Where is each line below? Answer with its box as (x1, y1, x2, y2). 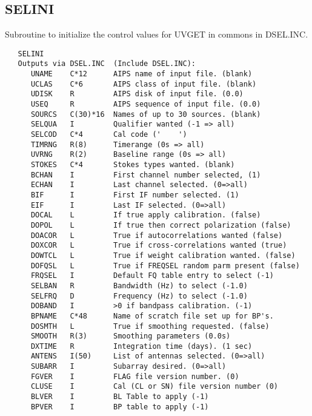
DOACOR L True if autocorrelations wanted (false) (30, 231, 283, 240)
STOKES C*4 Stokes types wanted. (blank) (30, 160, 235, 170)
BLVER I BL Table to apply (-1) (30, 392, 209, 401)
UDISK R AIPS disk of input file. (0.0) (30, 90, 244, 99)
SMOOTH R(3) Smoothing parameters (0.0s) (30, 332, 231, 341)
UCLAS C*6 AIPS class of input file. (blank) (30, 79, 257, 88)
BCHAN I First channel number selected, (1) (30, 170, 261, 179)
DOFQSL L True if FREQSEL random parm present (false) (30, 261, 300, 270)
